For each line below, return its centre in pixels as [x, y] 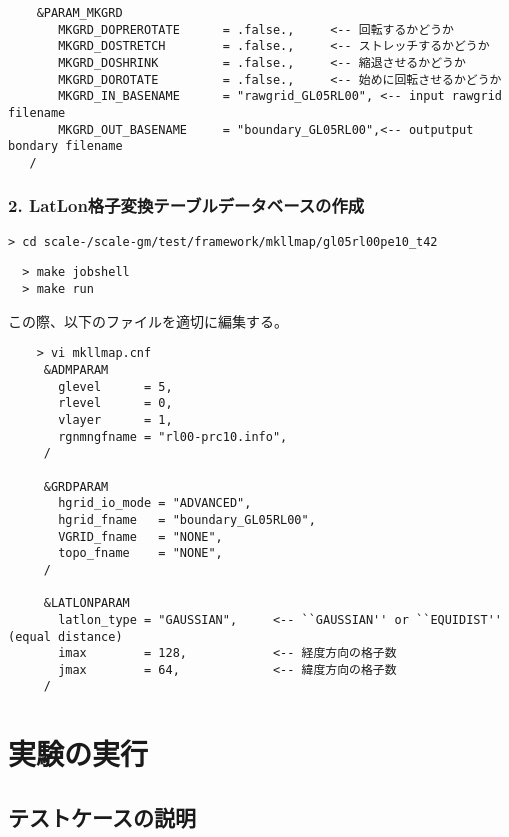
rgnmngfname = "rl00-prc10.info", [173, 436]
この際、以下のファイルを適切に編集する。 [148, 320]
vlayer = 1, [115, 419]
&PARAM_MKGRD [79, 13]
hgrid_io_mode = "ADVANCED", [155, 503]
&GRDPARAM [76, 486]
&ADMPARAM [76, 370]
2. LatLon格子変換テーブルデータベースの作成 [186, 205]
